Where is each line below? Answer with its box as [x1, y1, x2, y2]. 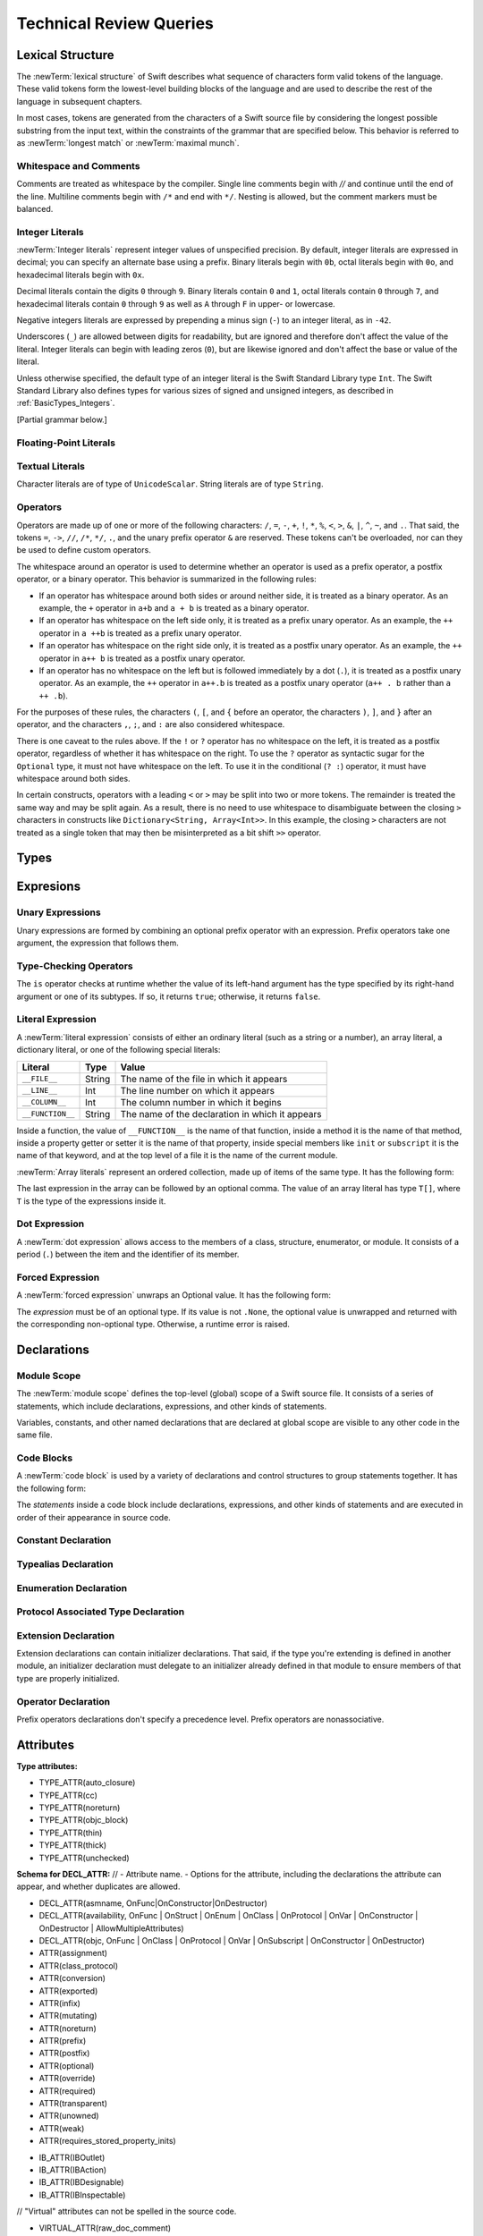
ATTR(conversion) [38, 1973, 106, 1984]
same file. [16, 1429, 53, 1440]
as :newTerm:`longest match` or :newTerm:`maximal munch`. [16, 138, 240, 148]
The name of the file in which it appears [120, 1072, 288, 1085]
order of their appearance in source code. [16, 1512, 172, 1522]
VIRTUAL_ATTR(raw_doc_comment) [38, 2223, 172, 2233]
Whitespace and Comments [16, 159, 140, 172]
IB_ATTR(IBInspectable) [38, 2189, 126, 2200]
